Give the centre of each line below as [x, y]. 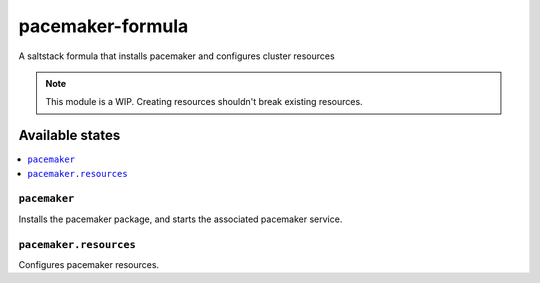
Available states [69, 135]
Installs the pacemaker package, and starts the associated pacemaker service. [180, 219]
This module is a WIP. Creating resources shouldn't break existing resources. [204, 102]
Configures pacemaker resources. [89, 264]
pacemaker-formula [103, 26]
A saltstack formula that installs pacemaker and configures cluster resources [176, 56]
